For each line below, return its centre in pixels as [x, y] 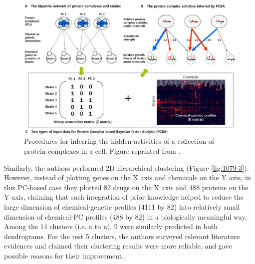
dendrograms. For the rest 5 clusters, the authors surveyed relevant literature [122, 236]
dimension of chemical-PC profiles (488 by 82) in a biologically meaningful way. [126, 216]
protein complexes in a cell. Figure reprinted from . [102, 151]
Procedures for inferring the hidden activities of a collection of [119, 141]
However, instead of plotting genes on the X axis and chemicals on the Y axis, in [127, 177]
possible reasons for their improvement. [64, 255]
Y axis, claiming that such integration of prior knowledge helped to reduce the [124, 197]
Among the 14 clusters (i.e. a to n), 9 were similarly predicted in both [111, 226]
